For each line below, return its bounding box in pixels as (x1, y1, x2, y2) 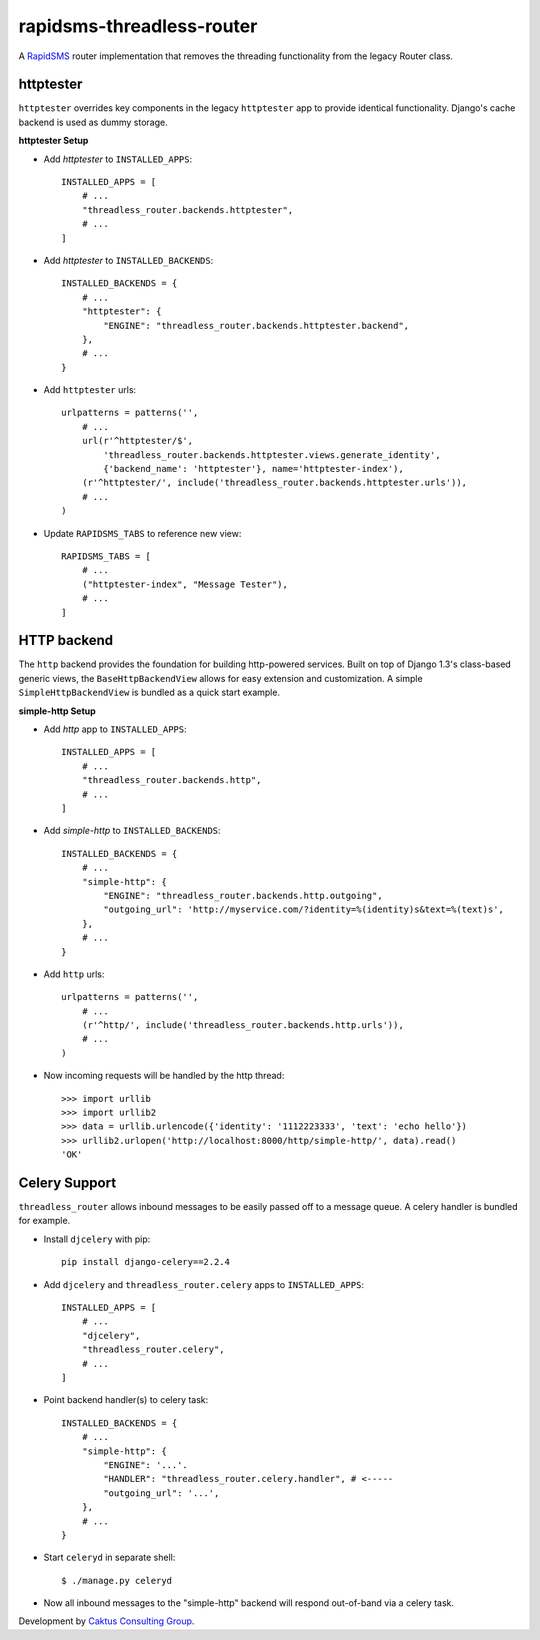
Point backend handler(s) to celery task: (43, 1394, 209, 1406)
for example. (18, 1215, 71, 1227)
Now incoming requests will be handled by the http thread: (43, 1070, 285, 1082)
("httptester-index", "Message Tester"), (81, 578, 289, 590)
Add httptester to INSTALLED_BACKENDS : (43, 254, 214, 266)
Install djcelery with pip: (43, 1233, 151, 1245)
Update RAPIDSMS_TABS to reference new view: (43, 527, 242, 539)
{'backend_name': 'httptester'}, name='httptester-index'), (103, 463, 404, 475)
